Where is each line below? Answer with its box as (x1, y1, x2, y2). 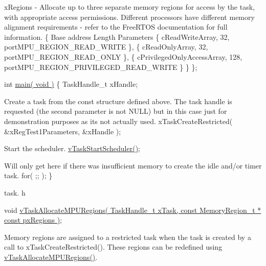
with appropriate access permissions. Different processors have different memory (4, 11, 255, 22)
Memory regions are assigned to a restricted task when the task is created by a (4, 231, 251, 242)
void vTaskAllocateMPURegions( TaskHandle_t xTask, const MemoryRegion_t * (4, 204, 261, 215)
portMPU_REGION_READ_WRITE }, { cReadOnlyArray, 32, (4, 41, 208, 52)
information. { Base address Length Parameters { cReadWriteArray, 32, (4, 31, 230, 42)
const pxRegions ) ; (4, 214, 62, 225)
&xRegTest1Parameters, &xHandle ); (4, 126, 121, 136)
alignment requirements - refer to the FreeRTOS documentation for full (4, 21, 228, 32)
